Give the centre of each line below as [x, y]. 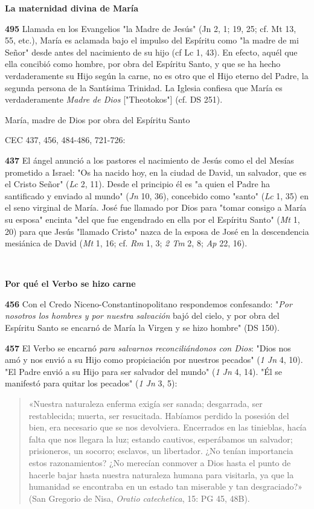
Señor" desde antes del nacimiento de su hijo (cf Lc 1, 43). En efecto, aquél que [151, 52]
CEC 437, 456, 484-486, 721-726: [65, 140]
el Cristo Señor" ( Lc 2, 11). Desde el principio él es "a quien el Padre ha [138, 184]
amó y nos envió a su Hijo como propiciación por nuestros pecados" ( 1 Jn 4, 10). [154, 360]
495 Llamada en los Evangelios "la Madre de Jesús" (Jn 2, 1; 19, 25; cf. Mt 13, [151, 28]
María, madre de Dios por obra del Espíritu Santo [98, 119]
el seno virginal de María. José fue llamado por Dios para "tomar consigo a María [156, 207]
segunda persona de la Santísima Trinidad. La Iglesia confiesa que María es [144, 87]
